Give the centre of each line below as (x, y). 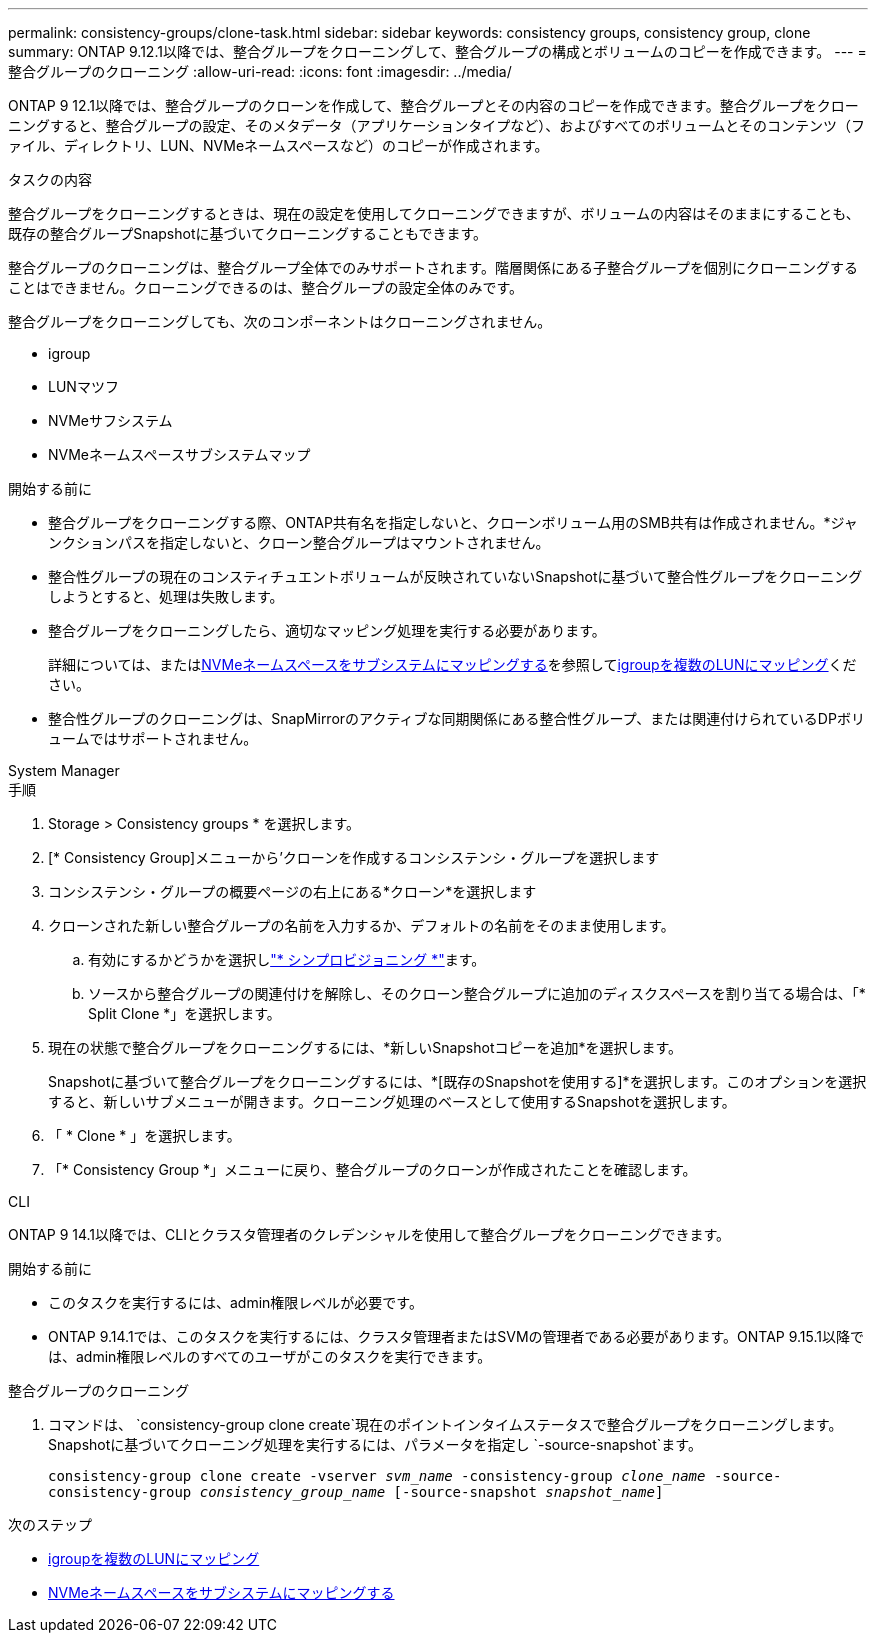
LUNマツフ (83, 386)
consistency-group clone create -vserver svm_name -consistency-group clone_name (377, 1476)
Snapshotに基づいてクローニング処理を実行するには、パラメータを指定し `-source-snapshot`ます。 (375, 1444)
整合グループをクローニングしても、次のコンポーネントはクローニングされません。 (280, 321)
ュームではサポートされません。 (153, 738)
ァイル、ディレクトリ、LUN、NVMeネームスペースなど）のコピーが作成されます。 (278, 145)
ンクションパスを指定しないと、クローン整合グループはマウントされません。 (299, 542)
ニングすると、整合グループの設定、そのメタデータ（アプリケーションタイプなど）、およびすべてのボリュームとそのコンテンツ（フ (436, 125)
